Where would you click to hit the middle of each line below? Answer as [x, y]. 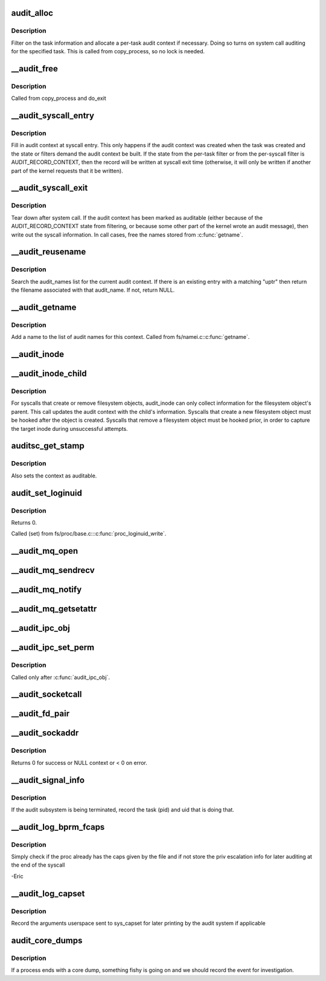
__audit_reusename [49, 252]
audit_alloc [32, 13]
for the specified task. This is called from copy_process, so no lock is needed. [108, 51]
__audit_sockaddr [45, 733]
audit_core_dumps [47, 940]
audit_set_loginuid [47, 493]
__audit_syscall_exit [50, 188]
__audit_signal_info [48, 780]
